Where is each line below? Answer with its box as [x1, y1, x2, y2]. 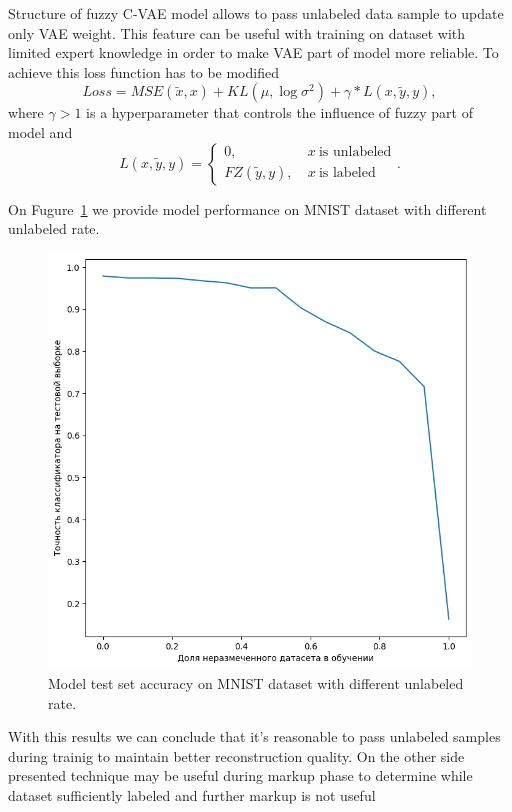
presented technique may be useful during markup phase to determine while [8, 765, 473, 786]
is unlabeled [318, 145, 392, 160]
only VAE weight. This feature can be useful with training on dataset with [8, 22, 466, 43]
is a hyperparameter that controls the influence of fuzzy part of [86, 102, 473, 123]
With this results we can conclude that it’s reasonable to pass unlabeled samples [8, 726, 501, 747]
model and [8, 121, 73, 142]
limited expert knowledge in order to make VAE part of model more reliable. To [8, 42, 499, 63]
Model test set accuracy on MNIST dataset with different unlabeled [48, 672, 464, 693]
